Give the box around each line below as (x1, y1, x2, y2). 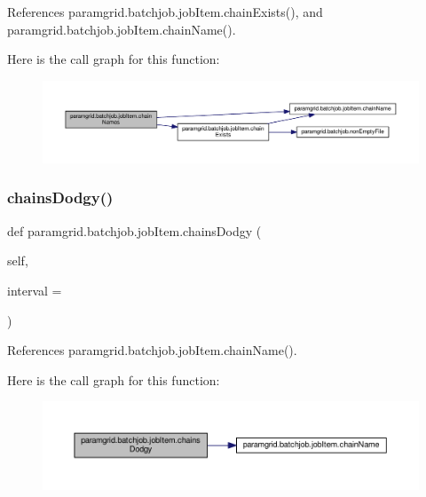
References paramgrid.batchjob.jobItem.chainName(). (7, 341, 297, 359)
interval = (7, 280, 62, 299)
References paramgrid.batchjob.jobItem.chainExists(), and (7, 3, 323, 20)
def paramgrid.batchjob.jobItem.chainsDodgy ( (7, 221, 262, 240)
